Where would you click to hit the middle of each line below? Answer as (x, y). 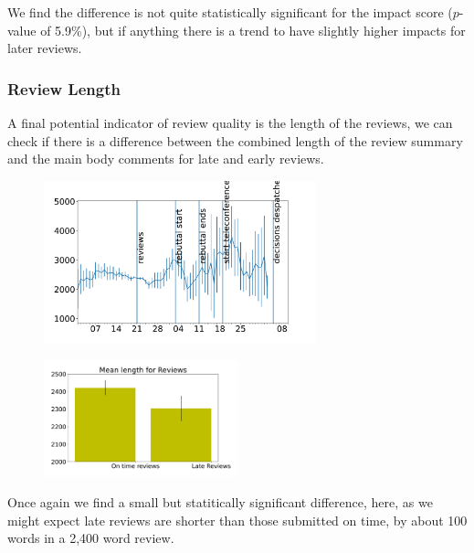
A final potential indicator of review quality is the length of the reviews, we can (230, 122)
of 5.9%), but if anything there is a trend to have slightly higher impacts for (253, 30)
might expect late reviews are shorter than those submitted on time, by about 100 (237, 520)
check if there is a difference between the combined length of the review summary (235, 140)
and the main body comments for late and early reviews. (166, 159)
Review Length (64, 88)
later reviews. (45, 48)
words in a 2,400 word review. (91, 538)
